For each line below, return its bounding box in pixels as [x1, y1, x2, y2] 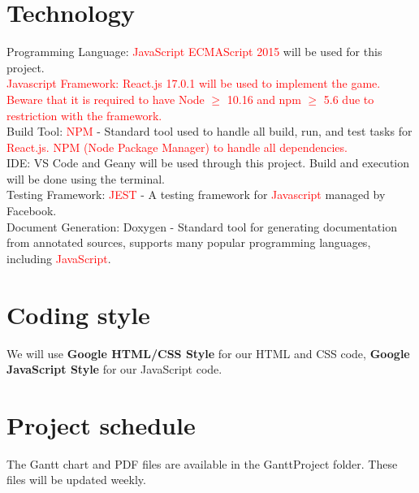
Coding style [6, 297, 150, 331]
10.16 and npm [227, 90, 301, 107]
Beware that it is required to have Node [6, 90, 205, 107]
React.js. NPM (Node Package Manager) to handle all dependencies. [6, 138, 348, 155]
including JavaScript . [6, 249, 111, 266]
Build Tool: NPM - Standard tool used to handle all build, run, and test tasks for [6, 123, 413, 140]
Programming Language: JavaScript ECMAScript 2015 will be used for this [6, 43, 382, 60]
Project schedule [6, 408, 196, 441]
